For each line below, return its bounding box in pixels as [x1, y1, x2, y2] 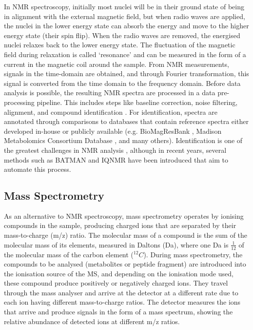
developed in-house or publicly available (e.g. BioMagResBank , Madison [4, 125, 222, 136]
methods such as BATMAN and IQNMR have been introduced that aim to [4, 154, 228, 165]
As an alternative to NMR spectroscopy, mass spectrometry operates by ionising [4, 210, 244, 221]
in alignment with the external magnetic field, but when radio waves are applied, [4, 11, 245, 21]
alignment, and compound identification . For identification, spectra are [4, 106, 217, 117]
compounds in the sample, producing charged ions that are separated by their [4, 220, 236, 230]
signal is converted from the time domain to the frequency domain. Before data [4, 78, 241, 88]
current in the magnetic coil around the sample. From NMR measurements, [4, 59, 230, 69]
